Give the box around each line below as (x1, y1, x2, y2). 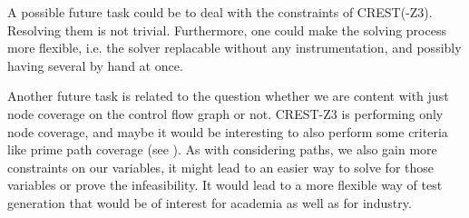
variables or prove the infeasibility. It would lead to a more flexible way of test (7, 175, 443, 194)
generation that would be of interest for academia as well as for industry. (7, 193, 412, 212)
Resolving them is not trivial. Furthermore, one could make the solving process (7, 20, 446, 39)
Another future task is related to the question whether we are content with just (7, 86, 449, 105)
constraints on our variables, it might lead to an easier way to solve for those (7, 157, 435, 176)
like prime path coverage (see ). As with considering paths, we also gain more (7, 140, 437, 159)
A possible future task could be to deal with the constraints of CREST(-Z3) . (7, 3, 433, 21)
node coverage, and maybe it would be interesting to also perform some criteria (7, 122, 448, 141)
